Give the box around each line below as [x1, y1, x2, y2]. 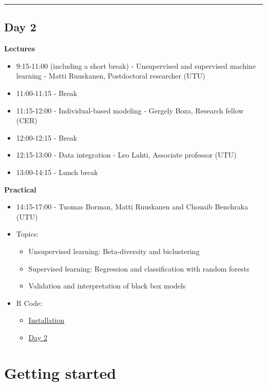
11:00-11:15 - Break [16, 87, 78, 98]
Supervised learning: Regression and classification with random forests [28, 263, 250, 274]
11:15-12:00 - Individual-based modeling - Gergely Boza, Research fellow [16, 105, 244, 115]
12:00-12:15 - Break [16, 132, 78, 143]
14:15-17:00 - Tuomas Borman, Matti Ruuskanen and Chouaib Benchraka [16, 201, 248, 212]
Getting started [4, 362, 117, 383]
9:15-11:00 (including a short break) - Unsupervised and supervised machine [16, 60, 256, 71]
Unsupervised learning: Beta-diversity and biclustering [28, 245, 200, 256]
